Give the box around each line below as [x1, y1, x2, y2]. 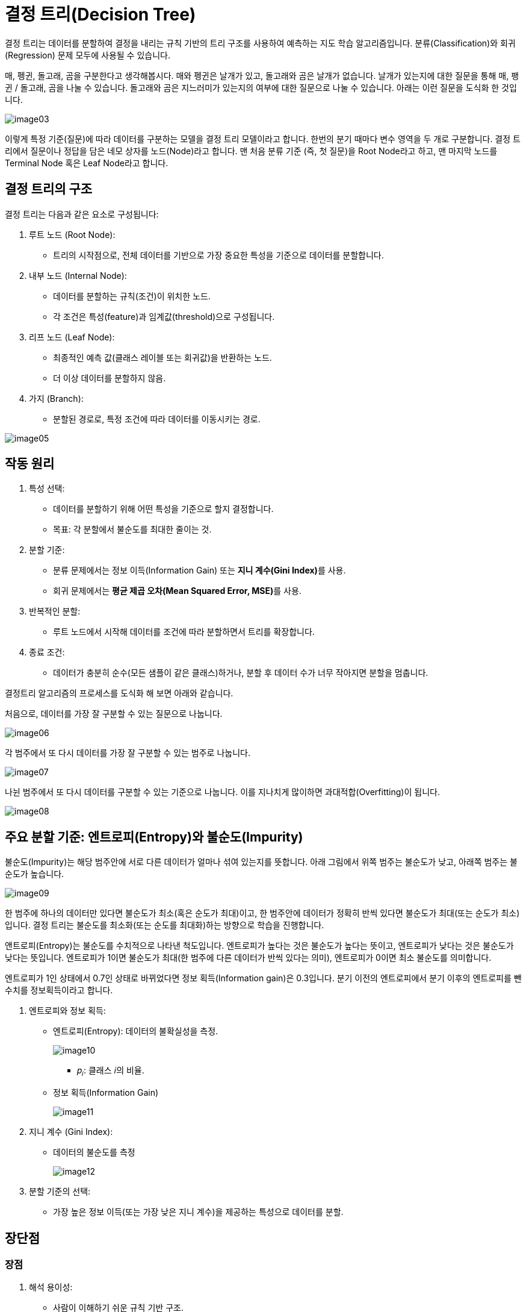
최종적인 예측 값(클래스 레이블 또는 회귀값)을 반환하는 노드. [53, 352, 272, 363]
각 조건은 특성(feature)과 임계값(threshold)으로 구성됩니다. [53, 311, 275, 322]
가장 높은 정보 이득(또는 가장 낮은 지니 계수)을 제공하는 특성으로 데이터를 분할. [53, 1207, 344, 1217]
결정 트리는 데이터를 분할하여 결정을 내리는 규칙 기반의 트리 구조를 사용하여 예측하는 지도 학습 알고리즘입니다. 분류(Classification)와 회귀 [5, 37, 516, 48]
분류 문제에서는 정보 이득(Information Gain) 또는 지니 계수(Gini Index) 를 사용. [53, 565, 346, 576]
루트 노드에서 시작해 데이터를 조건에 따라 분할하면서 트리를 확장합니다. [53, 626, 315, 637]
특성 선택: [29, 483, 65, 494]
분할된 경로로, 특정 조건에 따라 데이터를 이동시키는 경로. [53, 413, 261, 424]
